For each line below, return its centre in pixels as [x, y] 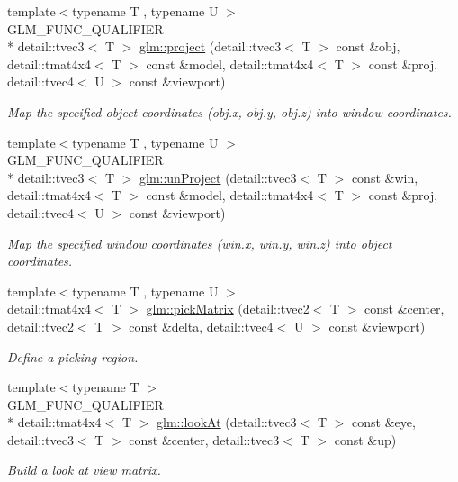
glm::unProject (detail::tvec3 [218, 177]
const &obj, [368, 46]
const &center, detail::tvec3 [204, 439]
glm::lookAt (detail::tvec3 [227, 422]
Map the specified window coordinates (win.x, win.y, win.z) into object [200, 243]
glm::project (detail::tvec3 [210, 46]
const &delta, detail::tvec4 [201, 326]
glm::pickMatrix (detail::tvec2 [228, 309]
